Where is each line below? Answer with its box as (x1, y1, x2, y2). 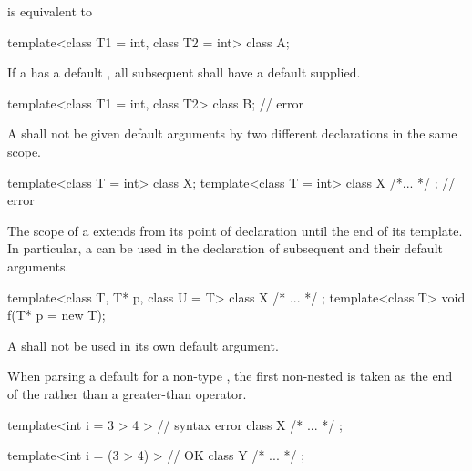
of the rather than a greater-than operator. (7, 384, 247, 403)
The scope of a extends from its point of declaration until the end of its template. (7, 220, 463, 240)
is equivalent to (7, 2, 93, 20)
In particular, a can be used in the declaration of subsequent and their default (7, 239, 443, 258)
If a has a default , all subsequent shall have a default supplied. (7, 63, 361, 82)
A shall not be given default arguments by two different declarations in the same (7, 124, 457, 143)
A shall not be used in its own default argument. (7, 335, 279, 354)
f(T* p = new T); (7, 305, 106, 324)
